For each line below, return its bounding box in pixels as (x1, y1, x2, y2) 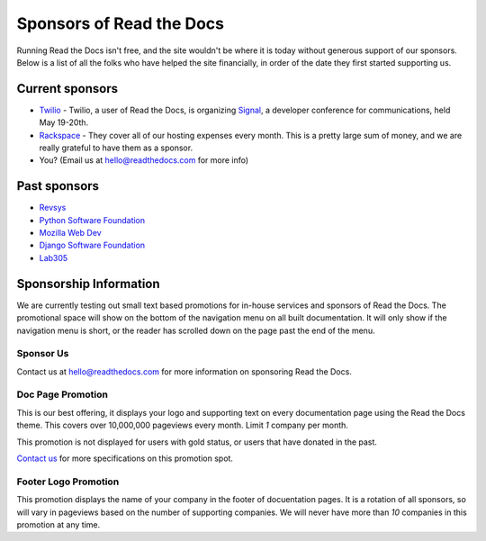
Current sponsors (16, 81, 119, 96)
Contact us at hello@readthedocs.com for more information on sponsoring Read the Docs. (16, 365, 353, 377)
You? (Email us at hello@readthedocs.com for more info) (39, 155, 249, 166)
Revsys (39, 203, 67, 213)
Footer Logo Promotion (16, 475, 120, 488)
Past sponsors (16, 178, 99, 194)
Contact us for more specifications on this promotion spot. (16, 453, 234, 464)
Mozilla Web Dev (39, 228, 103, 239)
